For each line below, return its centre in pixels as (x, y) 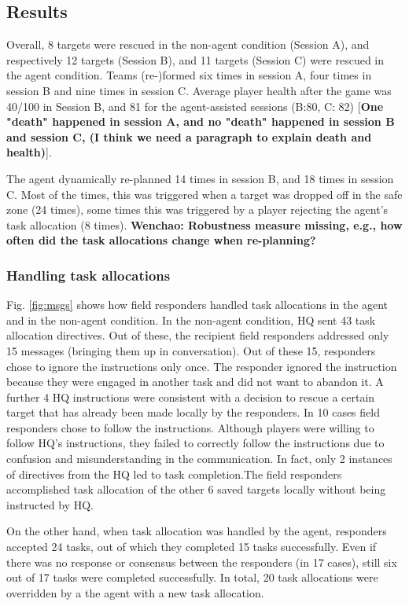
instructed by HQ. (50, 504)
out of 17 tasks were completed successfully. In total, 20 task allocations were (192, 577)
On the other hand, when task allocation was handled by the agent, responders (197, 531)
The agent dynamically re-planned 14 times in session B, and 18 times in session (200, 178)
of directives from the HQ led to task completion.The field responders (174, 474)
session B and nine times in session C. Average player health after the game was (199, 90)
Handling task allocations (88, 275)
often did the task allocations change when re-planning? (161, 240)
